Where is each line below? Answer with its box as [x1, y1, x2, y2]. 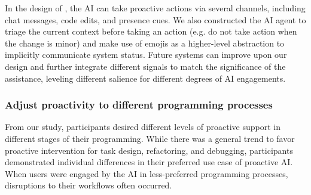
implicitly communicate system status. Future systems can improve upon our [5, 48, 287, 61]
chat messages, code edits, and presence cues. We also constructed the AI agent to [5, 13, 306, 26]
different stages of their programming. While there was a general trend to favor [5, 132, 295, 144]
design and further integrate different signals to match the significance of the [5, 60, 286, 72]
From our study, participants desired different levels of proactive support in [5, 120, 280, 133]
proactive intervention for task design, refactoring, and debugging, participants [5, 144, 293, 156]
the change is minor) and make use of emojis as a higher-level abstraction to [5, 36, 285, 49]
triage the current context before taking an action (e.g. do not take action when [5, 25, 297, 38]
